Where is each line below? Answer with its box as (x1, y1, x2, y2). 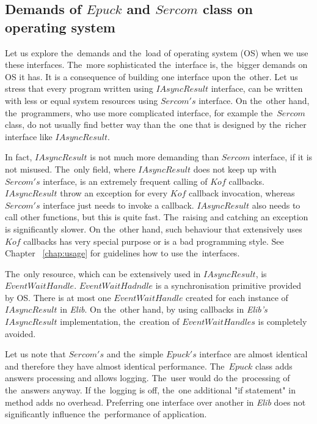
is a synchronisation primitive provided (155, 279, 302, 292)
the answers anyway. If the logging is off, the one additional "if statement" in (5, 384, 296, 396)
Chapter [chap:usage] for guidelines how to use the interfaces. (5, 247, 240, 259)
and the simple (106, 348, 164, 360)
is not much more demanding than (90, 151, 219, 163)
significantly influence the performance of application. (5, 407, 207, 420)
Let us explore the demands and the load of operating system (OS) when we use (5, 46, 308, 59)
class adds (255, 359, 293, 372)
